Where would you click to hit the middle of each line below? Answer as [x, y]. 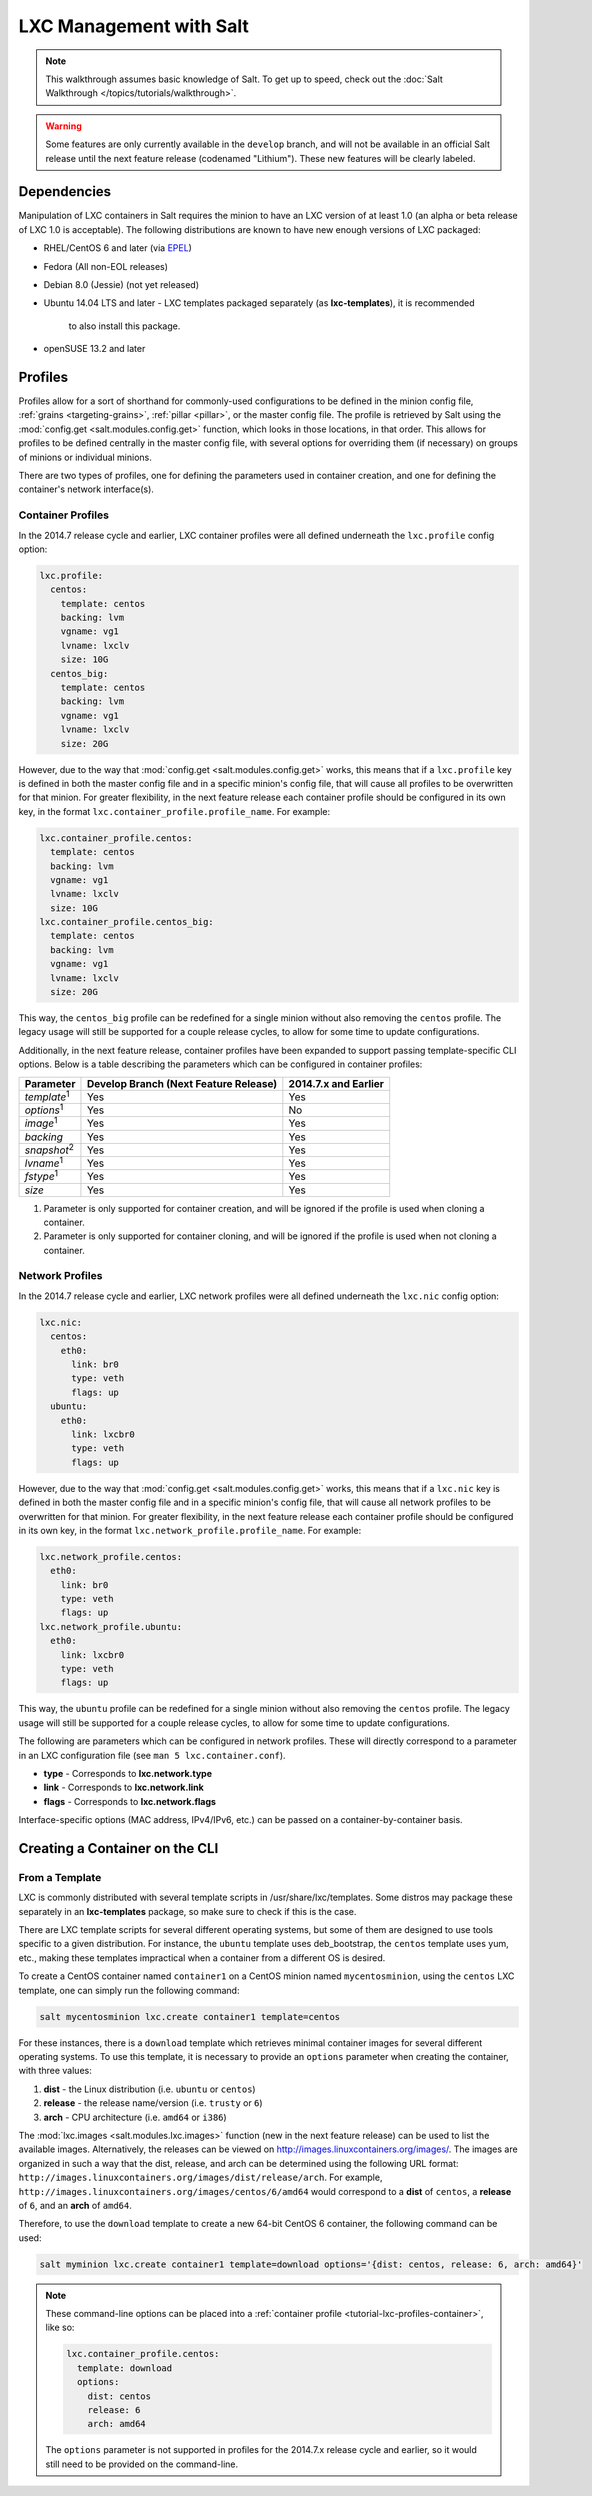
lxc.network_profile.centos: [111, 1556]
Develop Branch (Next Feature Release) [182, 1083]
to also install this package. [124, 326]
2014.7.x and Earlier [336, 1083]
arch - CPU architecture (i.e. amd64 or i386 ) [135, 2117]
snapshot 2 [49, 1149]
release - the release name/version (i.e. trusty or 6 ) [153, 2103]
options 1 [44, 1109]
